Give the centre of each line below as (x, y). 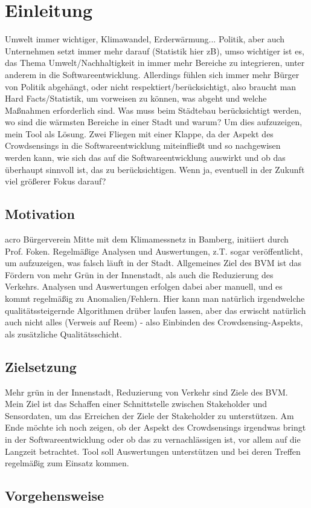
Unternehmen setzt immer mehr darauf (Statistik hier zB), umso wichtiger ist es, (155, 50)
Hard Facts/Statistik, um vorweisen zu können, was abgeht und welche (136, 98)
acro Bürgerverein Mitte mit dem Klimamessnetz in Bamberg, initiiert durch (147, 239)
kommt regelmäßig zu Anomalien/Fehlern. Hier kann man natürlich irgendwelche (155, 298)
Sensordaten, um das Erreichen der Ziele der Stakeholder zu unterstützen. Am (149, 415)
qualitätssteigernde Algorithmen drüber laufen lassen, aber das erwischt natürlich (155, 310)
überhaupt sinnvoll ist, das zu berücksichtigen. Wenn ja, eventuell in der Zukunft (155, 169)
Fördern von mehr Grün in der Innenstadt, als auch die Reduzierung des (139, 274)
